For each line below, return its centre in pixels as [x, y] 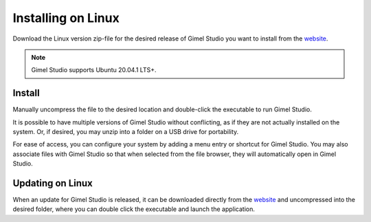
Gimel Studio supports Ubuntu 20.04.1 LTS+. [94, 70]
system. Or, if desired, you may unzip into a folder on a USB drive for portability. [126, 132]
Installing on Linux [66, 18]
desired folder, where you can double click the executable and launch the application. [134, 209]
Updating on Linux [53, 183]
